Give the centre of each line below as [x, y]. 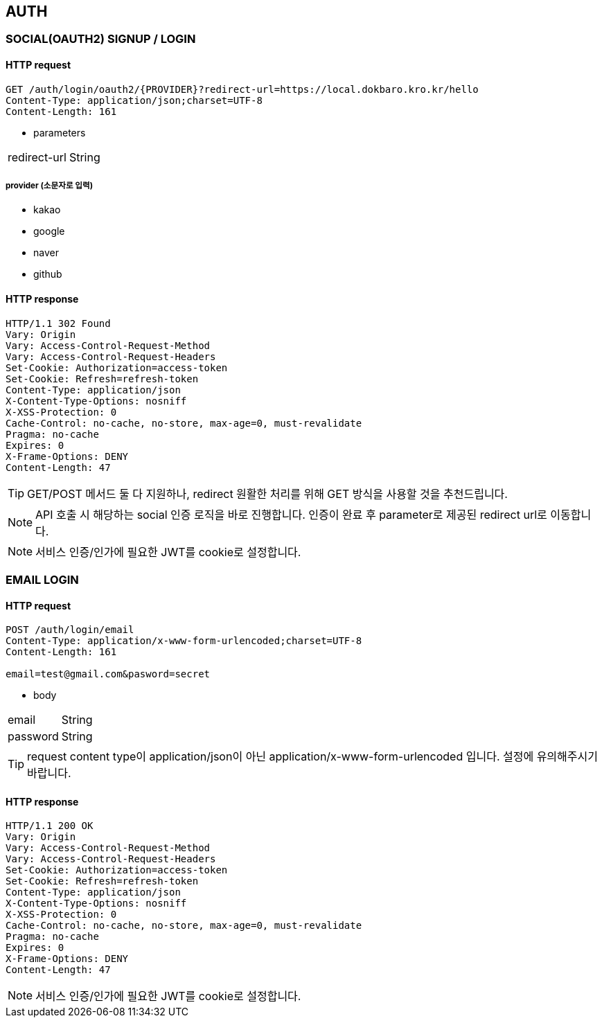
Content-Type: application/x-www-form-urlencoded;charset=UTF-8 [184, 641]
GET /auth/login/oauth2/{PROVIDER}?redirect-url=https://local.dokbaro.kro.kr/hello [242, 89]
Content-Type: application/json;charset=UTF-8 [134, 100]
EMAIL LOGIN [42, 580]
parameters [60, 132]
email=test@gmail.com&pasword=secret [108, 674]
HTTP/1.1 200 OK [50, 826]
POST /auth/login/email [70, 630]
